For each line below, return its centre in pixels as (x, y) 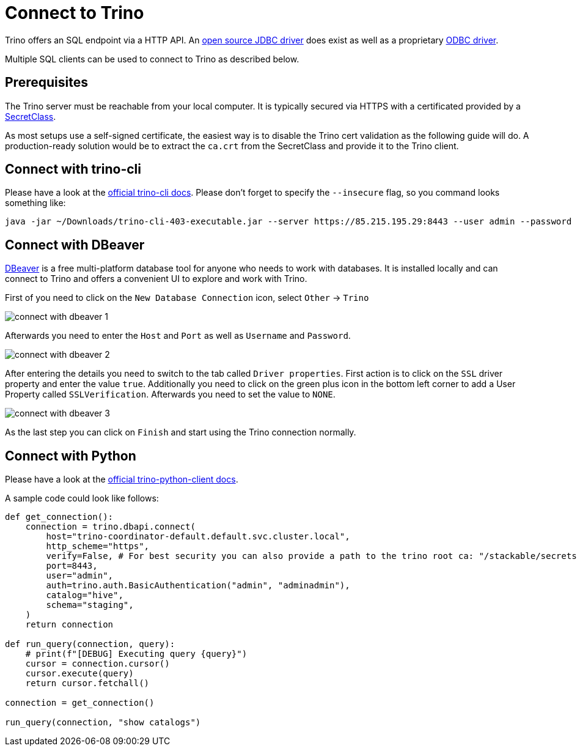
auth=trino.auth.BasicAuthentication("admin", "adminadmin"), (198, 586)
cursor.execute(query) (79, 674)
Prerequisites (46, 83)
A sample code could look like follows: (82, 498)
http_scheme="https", (98, 546)
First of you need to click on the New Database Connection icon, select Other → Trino (187, 298)
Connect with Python (71, 456)
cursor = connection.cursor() (97, 664)
